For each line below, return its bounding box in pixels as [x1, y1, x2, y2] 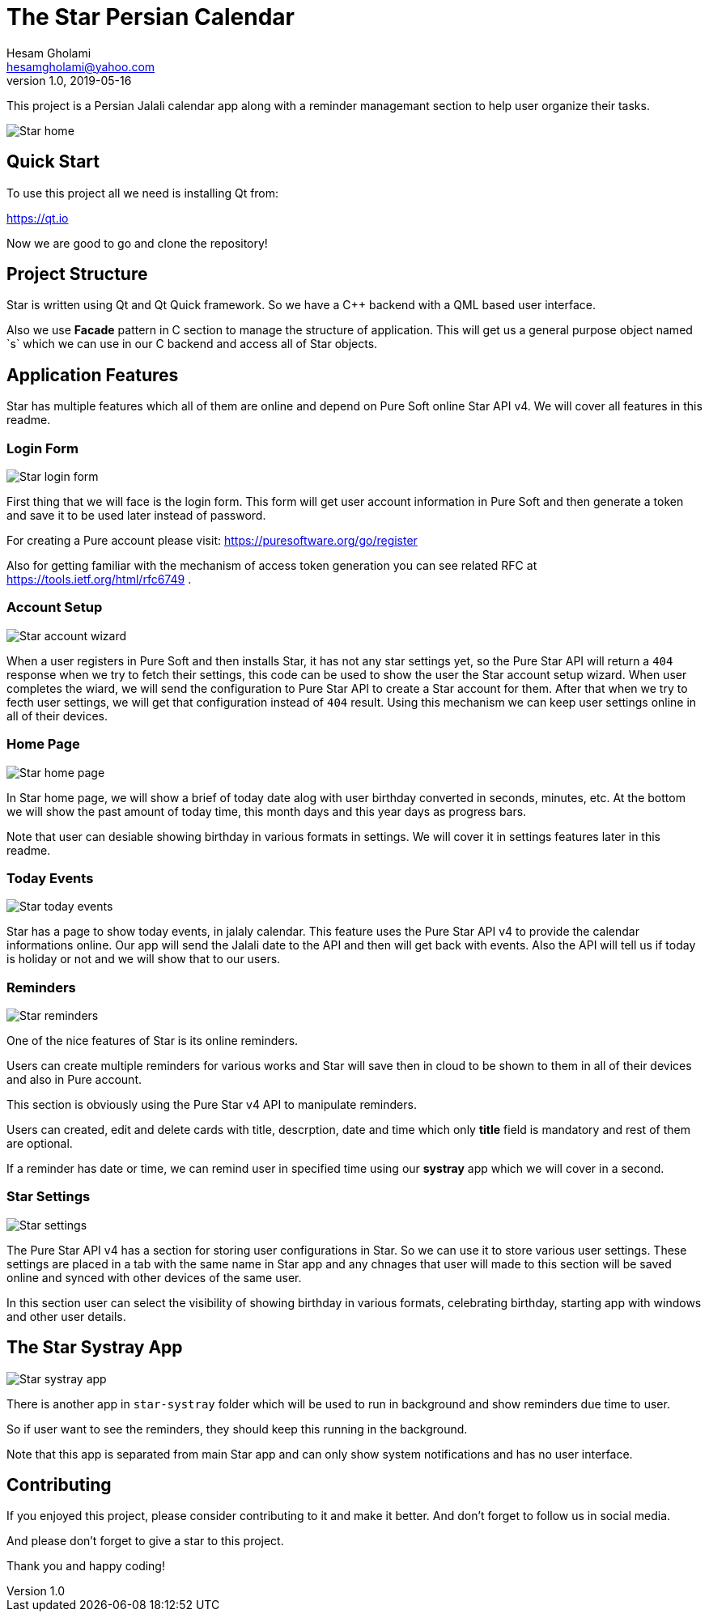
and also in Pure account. [6, 1072, 142, 1087]
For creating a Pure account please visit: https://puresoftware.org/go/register [6, 533, 418, 548]
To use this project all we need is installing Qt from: [6, 185, 279, 200]
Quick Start [6, 151, 100, 172]
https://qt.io [6, 210, 69, 225]
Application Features [6, 364, 179, 385]
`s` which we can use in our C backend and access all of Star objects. [6, 337, 378, 351]
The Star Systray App [6, 1337, 183, 1358]
